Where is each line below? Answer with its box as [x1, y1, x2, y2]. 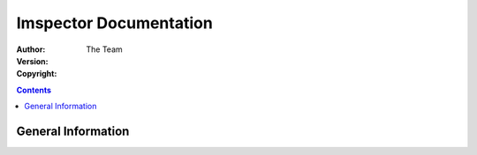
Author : [16, 44, 46, 55]
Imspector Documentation [16, 13, 214, 33]
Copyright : [16, 69, 57, 79]
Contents [16, 85, 52, 95]
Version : [16, 55, 49, 66]
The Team [86, 44, 123, 55]
